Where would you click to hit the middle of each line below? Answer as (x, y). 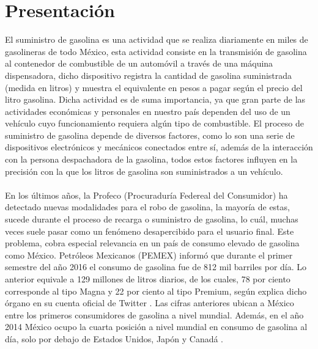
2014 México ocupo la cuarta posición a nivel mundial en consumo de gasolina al (156, 327)
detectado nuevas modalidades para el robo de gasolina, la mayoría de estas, (147, 207)
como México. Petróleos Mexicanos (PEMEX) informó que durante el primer (149, 255)
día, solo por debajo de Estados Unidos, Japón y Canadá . (114, 338)
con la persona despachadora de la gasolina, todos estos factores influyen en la (151, 159)
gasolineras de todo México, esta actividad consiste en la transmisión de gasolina (156, 51)
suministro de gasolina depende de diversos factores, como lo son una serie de (150, 135)
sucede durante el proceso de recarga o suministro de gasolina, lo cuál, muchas (152, 219)
